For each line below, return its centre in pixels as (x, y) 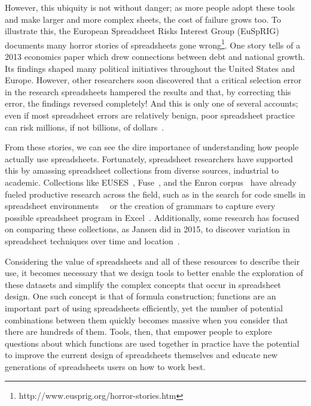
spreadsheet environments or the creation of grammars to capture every (140, 206)
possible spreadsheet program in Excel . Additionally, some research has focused (152, 217)
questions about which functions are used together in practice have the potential (152, 343)
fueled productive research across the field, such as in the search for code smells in (155, 194)
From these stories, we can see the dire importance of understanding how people (152, 147)
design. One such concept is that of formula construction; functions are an (141, 296)
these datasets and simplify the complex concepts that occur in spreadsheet (143, 284)
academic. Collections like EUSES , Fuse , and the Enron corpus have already (151, 182)
